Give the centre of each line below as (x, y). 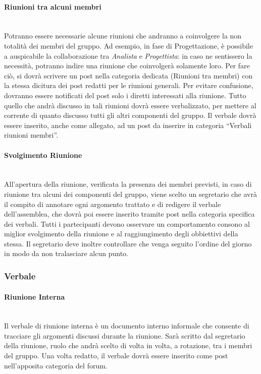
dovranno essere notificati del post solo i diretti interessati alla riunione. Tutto (125, 95)
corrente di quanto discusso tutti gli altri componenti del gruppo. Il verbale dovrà (130, 115)
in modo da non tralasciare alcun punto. (66, 253)
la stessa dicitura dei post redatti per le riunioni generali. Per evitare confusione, (129, 85)
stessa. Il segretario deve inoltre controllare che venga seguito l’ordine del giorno (128, 243)
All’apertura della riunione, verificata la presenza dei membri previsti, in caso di (128, 184)
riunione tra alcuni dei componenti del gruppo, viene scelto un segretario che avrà (130, 194)
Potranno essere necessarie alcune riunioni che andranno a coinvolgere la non (123, 36)
